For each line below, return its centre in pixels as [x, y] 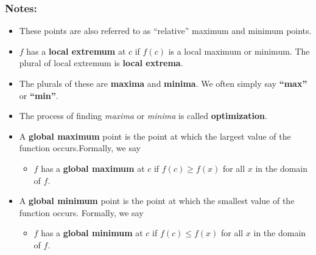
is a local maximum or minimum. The [239, 51]
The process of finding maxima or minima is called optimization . [143, 116]
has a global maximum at [93, 168]
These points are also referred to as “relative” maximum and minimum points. [165, 31]
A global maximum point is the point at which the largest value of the [155, 136]
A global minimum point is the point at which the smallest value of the [157, 201]
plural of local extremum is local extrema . [101, 63]
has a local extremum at [76, 51]
